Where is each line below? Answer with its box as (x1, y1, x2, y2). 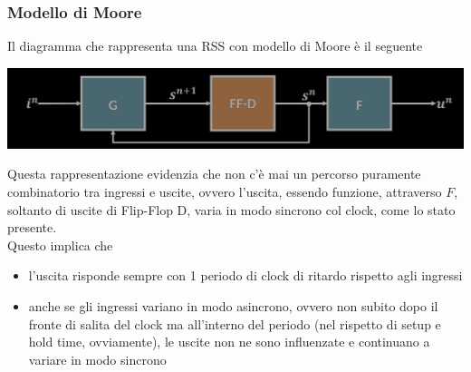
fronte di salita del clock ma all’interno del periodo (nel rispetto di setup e (28, 314, 441, 333)
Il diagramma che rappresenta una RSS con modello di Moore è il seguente (7, 36, 423, 55)
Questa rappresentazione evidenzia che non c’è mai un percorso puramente (7, 164, 421, 183)
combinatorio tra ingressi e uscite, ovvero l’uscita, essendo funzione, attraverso (7, 182, 442, 201)
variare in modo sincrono (28, 349, 167, 368)
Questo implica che (7, 235, 113, 254)
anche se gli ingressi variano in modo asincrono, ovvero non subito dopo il (28, 297, 438, 316)
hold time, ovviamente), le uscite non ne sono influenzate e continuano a (28, 332, 430, 351)
